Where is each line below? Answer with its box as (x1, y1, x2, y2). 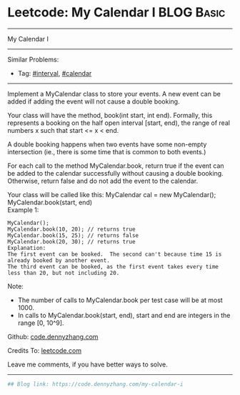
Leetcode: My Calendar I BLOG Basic (7, 4, 226, 21)
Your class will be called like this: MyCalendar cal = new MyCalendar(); (7, 190, 216, 199)
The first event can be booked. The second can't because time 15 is (7, 251, 222, 258)
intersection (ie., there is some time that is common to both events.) (7, 147, 206, 156)
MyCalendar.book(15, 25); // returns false (7, 231, 139, 239)
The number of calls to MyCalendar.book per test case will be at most (17, 296, 223, 304)
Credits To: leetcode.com (7, 346, 82, 354)
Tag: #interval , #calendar (17, 69, 92, 77)
